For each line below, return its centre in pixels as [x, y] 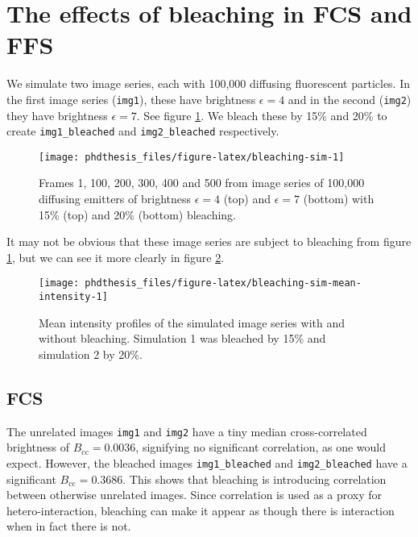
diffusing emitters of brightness [115, 199]
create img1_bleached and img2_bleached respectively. [143, 131]
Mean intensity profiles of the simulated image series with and [192, 322]
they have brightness [57, 115]
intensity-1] [73, 297]
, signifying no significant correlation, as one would [261, 447]
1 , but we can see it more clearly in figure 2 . [116, 257]
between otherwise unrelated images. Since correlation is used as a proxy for [195, 495]
